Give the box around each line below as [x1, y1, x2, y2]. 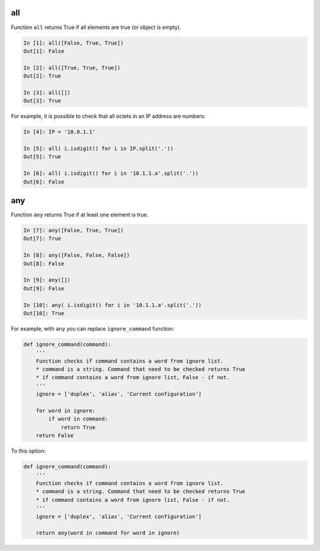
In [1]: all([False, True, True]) [23, 39, 124, 46]
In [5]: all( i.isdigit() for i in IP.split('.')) [23, 145, 174, 152]
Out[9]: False [23, 285, 65, 291]
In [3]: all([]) [23, 89, 71, 96]
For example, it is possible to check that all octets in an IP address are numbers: [11, 113, 206, 120]
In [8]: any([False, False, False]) [23, 252, 130, 259]
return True [60, 424, 96, 431]
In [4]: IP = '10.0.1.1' [23, 129, 96, 136]
